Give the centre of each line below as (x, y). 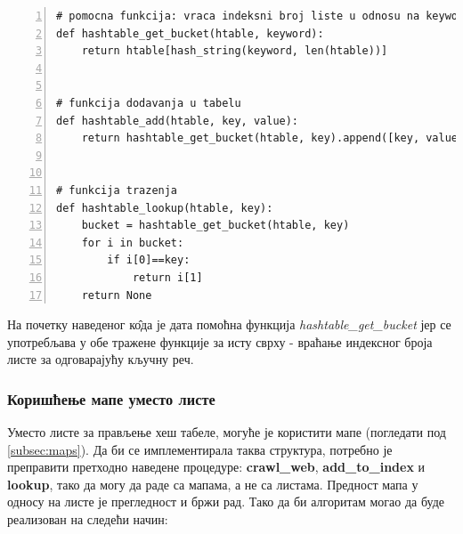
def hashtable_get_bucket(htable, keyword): (190, 33)
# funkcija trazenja (117, 190)
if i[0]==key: (149, 260)
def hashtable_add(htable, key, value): (178, 121)
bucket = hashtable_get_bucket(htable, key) (215, 226)
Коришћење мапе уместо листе (111, 398)
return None (117, 295)
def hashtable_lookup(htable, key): (165, 208)
